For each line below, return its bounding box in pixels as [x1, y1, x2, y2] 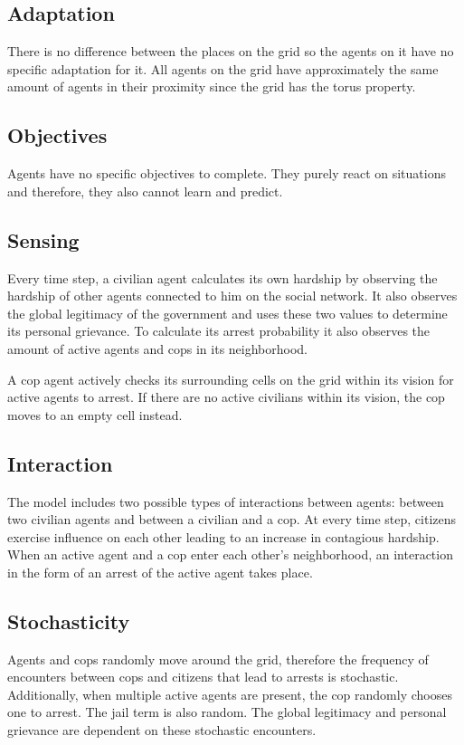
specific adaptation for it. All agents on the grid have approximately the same [7, 59, 439, 78]
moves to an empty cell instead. [7, 405, 183, 424]
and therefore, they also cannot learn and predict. [7, 181, 283, 200]
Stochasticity [7, 607, 130, 635]
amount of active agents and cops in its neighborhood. [7, 339, 308, 358]
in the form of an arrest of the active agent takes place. [7, 562, 313, 581]
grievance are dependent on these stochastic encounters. [7, 721, 317, 740]
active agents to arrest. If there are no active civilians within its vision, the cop [7, 387, 445, 406]
